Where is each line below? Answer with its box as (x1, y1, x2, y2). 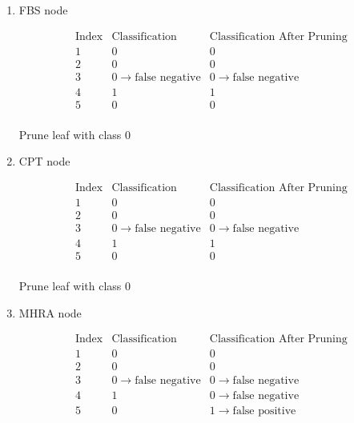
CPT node (18, 153, 70, 170)
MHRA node (18, 304, 82, 321)
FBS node (18, 2, 68, 18)
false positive (232, 405, 296, 417)
